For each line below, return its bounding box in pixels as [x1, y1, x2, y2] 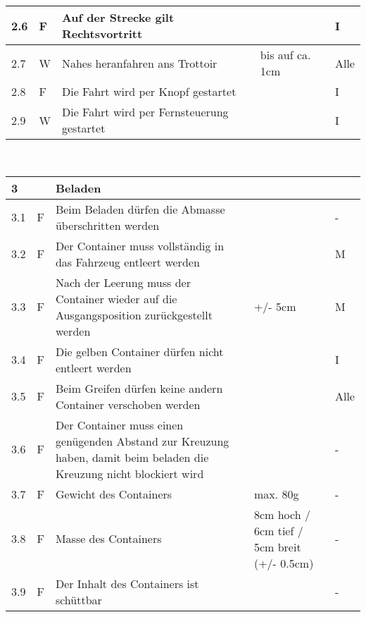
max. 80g [253, 485, 299, 502]
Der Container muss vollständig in [55, 237, 225, 254]
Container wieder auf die [55, 290, 177, 307]
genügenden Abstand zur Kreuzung [55, 432, 229, 449]
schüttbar [55, 591, 102, 608]
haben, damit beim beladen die [55, 448, 209, 465]
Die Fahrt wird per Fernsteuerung [61, 104, 229, 120]
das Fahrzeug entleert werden [55, 253, 200, 270]
